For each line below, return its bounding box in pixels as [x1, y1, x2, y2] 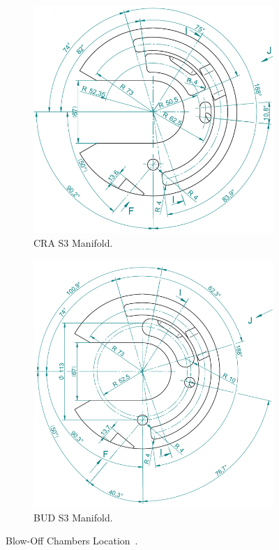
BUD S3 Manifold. [33, 510, 113, 524]
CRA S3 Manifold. [33, 235, 113, 250]
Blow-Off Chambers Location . [6, 533, 138, 548]
